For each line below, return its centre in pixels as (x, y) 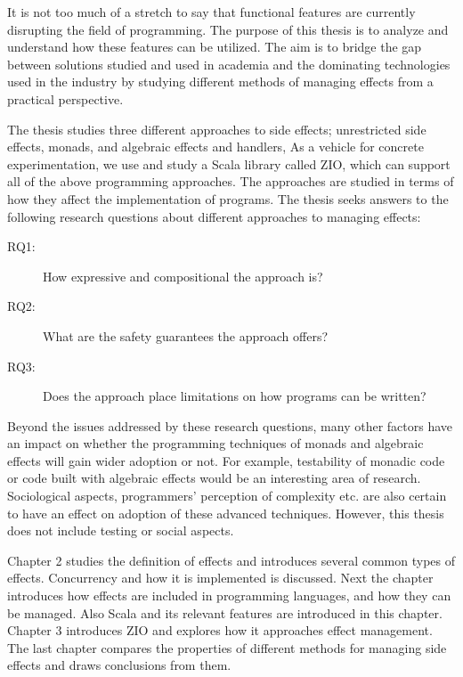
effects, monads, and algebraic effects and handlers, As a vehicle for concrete (215, 147)
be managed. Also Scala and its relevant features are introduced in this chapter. (225, 612)
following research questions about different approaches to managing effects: (214, 216)
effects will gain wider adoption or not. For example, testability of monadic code (226, 460)
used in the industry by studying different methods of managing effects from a (220, 82)
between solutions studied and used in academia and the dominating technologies (229, 64)
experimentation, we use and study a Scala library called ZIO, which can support (229, 163)
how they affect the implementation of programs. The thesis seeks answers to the (228, 198)
